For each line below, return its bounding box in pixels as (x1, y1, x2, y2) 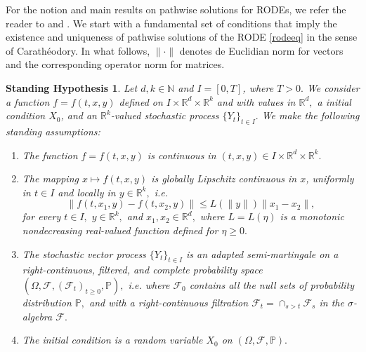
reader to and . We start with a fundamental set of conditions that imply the (6, 15, 337, 30)
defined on (119, 94, 163, 109)
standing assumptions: (6, 123, 100, 138)
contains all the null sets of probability (189, 277, 354, 292)
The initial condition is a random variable (22, 332, 203, 347)
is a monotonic (280, 209, 344, 224)
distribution (22, 295, 72, 309)
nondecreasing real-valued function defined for (22, 222, 218, 237)
